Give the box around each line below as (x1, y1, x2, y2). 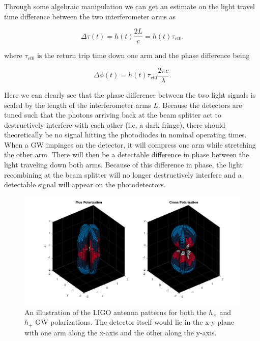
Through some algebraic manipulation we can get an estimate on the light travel (4, 1, 255, 11)
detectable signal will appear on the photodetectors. (4, 179, 166, 190)
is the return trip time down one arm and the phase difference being (37, 50, 250, 61)
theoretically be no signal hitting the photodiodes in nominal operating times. (4, 129, 247, 140)
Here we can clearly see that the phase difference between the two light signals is (4, 89, 256, 100)
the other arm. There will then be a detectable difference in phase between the (4, 149, 249, 160)
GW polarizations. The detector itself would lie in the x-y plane (35, 317, 234, 327)
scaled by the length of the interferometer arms (4, 99, 151, 110)
